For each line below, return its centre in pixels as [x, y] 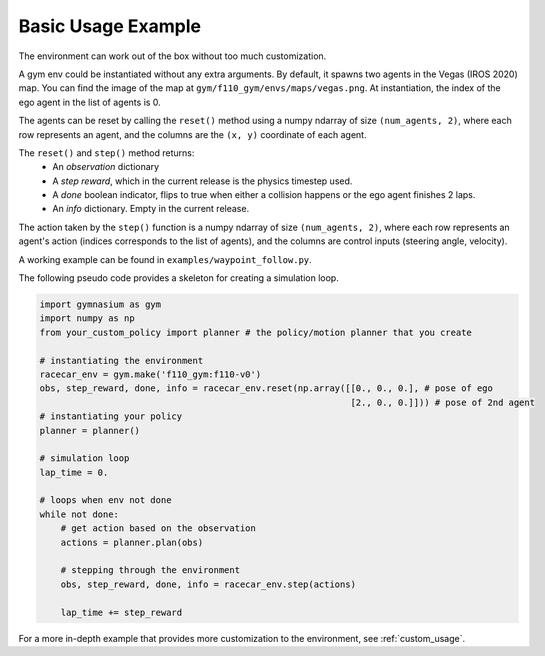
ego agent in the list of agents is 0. [90, 102]
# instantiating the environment [121, 360]
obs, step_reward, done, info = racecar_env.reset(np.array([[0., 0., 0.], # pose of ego [266, 388]
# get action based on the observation [158, 528]
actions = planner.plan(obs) [132, 542]
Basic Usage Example [110, 26]
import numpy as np [87, 318]
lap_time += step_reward [121, 612]
